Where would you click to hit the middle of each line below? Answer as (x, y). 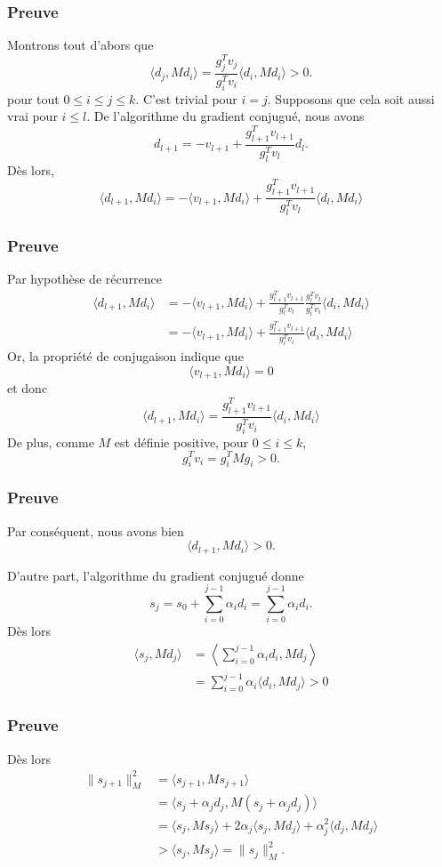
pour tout (33, 98)
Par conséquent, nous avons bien (96, 530)
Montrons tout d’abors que (80, 45)
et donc (28, 388)
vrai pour (32, 116)
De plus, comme (51, 442)
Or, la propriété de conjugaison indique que (125, 356)
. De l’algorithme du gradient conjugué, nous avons (225, 116)
